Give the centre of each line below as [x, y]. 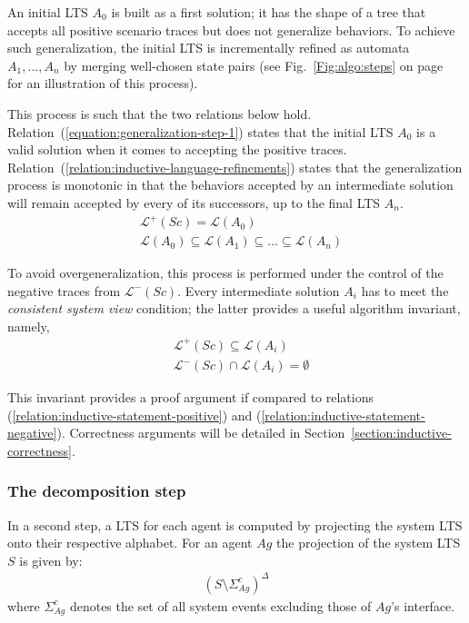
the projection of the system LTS [369, 543]
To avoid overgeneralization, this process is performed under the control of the [225, 273]
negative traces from [64, 290]
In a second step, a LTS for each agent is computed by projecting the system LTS [235, 524]
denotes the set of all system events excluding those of [220, 605]
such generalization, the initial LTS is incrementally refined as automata [209, 48]
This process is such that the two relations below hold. [160, 113]
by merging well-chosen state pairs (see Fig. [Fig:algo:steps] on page [254, 65]
